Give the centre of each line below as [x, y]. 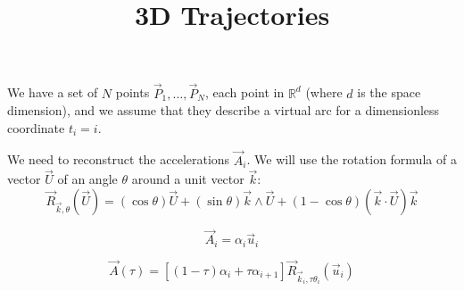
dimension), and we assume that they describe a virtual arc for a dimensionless [224, 110]
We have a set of [53, 92]
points [133, 92]
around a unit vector [188, 179]
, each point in [244, 92]
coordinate [36, 127]
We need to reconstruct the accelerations [119, 159]
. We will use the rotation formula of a [352, 159]
